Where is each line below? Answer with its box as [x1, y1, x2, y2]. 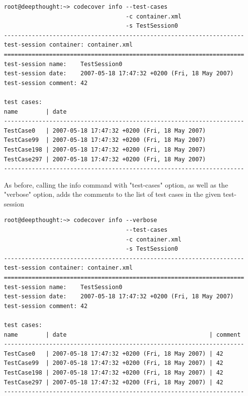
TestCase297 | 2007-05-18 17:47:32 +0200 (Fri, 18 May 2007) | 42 [4, 379, 224, 386]
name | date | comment [4, 331, 241, 338]
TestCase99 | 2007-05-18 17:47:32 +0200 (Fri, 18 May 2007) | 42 [4, 360, 224, 367]
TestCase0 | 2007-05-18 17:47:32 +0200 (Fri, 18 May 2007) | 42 [4, 350, 224, 357]
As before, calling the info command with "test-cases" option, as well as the [4, 179, 228, 189]
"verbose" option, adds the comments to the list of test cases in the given [4, 189, 221, 199]
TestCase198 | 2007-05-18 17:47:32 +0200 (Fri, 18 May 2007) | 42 [4, 369, 224, 376]
